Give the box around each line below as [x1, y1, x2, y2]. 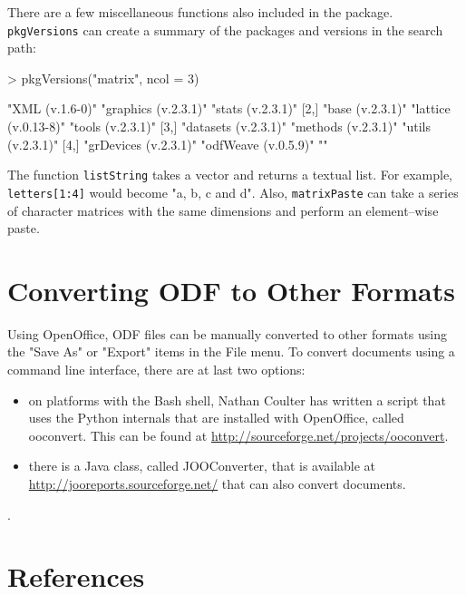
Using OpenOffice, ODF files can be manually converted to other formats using [7, 324, 447, 343]
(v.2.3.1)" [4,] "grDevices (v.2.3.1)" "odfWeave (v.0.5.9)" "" [7, 134, 328, 153]
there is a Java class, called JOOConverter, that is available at [28, 456, 376, 475]
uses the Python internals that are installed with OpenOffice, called [28, 408, 404, 427]
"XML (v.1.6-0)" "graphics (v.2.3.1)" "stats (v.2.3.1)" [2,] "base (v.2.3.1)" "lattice [7, 99, 451, 118]
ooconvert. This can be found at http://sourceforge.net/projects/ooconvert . [28, 425, 449, 444]
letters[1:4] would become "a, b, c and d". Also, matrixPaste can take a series [7, 182, 459, 201]
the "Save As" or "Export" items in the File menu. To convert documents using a [7, 342, 455, 361]
